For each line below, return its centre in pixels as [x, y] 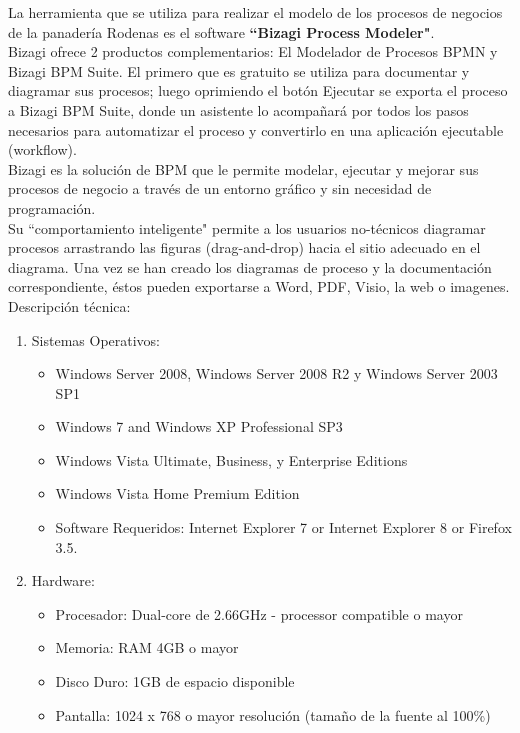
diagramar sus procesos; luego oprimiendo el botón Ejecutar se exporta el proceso [258, 90]
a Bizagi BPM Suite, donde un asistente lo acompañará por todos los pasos [238, 109]
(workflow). [42, 149]
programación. [52, 207]
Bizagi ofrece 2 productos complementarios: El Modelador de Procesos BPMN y [253, 51]
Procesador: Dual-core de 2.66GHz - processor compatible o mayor [259, 613]
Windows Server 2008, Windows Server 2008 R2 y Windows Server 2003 [276, 373]
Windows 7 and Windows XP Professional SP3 [199, 426]
